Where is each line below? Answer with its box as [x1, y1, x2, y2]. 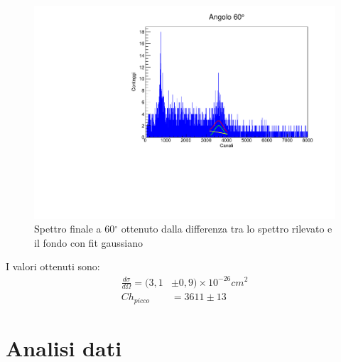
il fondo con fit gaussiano [34, 235, 144, 250]
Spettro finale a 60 [34, 221, 115, 236]
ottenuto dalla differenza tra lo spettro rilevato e [121, 221, 332, 236]
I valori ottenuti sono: [6, 259, 100, 274]
